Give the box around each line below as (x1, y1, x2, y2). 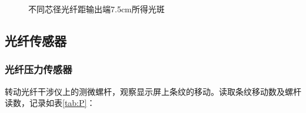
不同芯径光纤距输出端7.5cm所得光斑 (28, 3, 165, 15)
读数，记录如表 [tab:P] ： (5, 97, 95, 109)
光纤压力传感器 (5, 62, 72, 77)
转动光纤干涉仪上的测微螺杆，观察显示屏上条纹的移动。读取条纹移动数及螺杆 (5, 85, 301, 97)
